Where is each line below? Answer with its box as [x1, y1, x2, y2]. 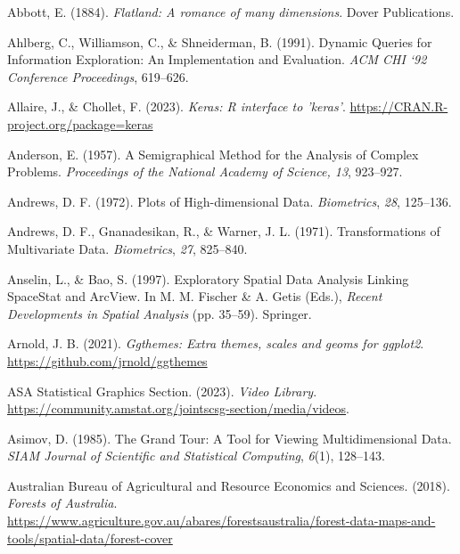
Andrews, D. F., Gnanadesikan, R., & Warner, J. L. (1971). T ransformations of [7, 222, 440, 240]
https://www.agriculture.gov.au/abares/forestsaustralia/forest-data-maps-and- [7, 511, 436, 530]
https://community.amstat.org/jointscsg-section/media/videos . [7, 399, 349, 418]
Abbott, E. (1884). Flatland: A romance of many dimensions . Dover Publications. [7, 3, 455, 20]
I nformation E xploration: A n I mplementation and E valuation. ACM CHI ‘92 [7, 50, 427, 69]
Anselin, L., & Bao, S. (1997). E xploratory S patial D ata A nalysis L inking [7, 269, 409, 288]
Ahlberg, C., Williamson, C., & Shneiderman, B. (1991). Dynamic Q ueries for [7, 32, 432, 51]
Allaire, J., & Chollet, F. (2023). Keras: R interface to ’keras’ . [7, 97, 346, 116]
